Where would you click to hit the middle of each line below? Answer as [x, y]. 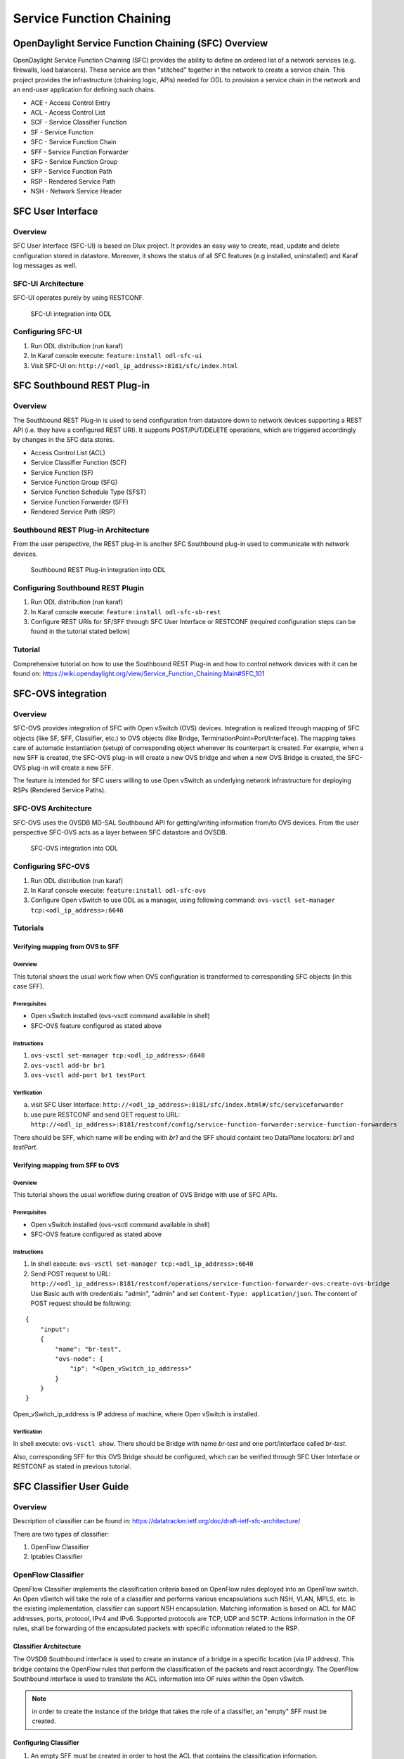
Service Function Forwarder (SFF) [80, 502]
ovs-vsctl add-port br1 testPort [88, 1075]
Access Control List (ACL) [68, 452]
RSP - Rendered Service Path [73, 181]
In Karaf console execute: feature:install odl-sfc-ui [117, 356]
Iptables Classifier [57, 1557]
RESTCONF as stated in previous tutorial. [72, 1466]
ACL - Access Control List [68, 113]
